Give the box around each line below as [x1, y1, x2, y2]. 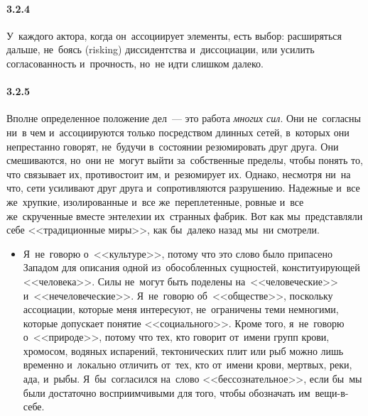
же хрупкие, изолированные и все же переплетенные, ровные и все [6, 194, 304, 209]
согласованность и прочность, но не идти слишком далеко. [6, 55, 264, 70]
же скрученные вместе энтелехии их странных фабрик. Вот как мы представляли [6, 208, 363, 223]
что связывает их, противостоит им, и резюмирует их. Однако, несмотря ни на [6, 166, 351, 181]
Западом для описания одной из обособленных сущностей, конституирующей [23, 260, 360, 275]
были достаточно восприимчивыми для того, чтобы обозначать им [23, 385, 310, 400]
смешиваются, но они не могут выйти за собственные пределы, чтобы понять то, [6, 153, 363, 168]
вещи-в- [315, 385, 349, 400]
